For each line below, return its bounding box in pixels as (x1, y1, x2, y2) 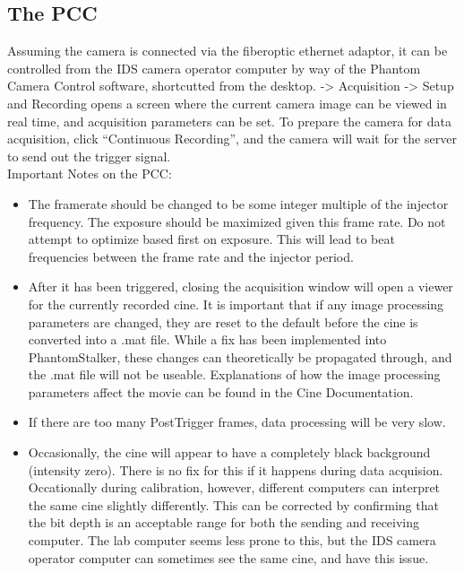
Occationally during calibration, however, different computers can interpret (28, 478, 441, 497)
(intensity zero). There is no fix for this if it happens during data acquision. (28, 460, 443, 479)
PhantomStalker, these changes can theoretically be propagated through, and (28, 347, 452, 366)
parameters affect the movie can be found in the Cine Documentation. (28, 382, 414, 401)
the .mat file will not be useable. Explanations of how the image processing (28, 365, 441, 384)
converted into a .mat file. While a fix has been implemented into (28, 330, 387, 349)
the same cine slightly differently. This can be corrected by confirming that (28, 495, 439, 514)
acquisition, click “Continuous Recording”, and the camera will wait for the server (7, 129, 457, 148)
